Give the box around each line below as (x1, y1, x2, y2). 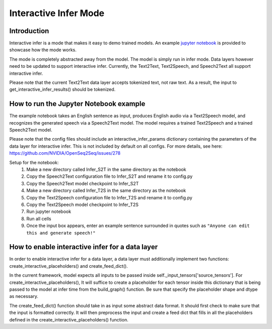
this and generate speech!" (26, 230, 96, 236)
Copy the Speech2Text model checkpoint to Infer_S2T (26, 180, 139, 186)
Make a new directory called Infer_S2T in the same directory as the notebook (26, 166, 186, 173)
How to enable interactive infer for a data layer (9, 243, 158, 251)
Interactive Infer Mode (9, 8, 105, 19)
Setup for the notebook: (9, 159, 59, 165)
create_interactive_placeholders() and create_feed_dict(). (9, 263, 128, 269)
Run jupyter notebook (26, 208, 72, 214)
